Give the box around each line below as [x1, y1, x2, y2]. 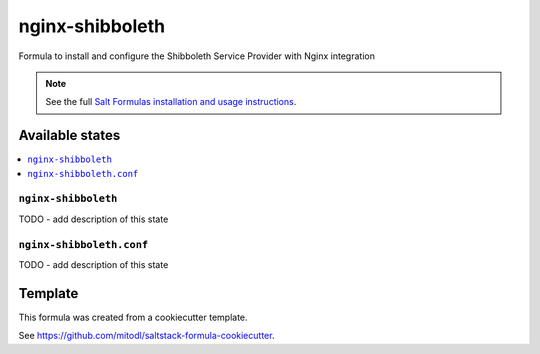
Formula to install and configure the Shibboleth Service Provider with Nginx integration [18, 50, 375, 62]
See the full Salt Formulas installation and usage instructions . [45, 96, 297, 108]
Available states [18, 127, 121, 144]
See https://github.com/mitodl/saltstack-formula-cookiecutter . [18, 330, 275, 342]
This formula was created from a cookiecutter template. [18, 311, 249, 323]
